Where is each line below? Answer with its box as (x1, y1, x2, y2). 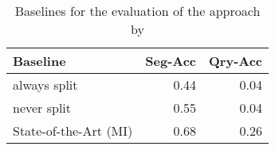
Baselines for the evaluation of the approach (14, 2, 261, 20)
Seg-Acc (145, 52, 197, 70)
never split (13, 98, 72, 117)
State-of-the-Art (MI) (13, 121, 133, 140)
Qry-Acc (209, 52, 263, 70)
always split (13, 75, 78, 94)
